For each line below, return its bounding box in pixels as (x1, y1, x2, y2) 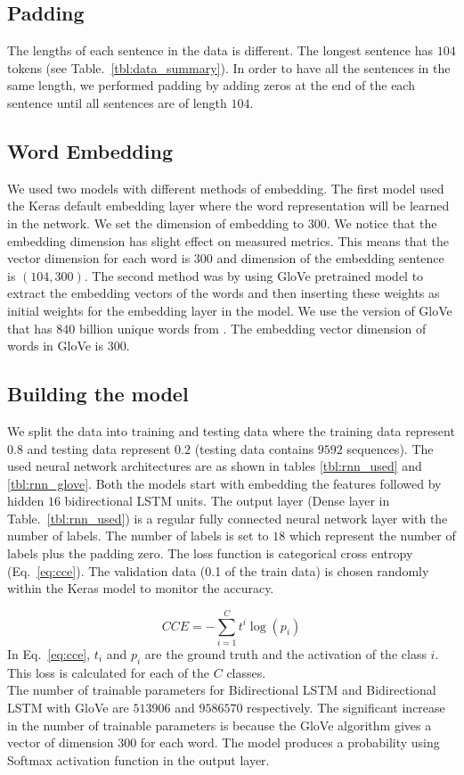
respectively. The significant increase (247, 697, 445, 716)
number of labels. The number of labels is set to (7, 526, 269, 545)
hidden (7, 491, 45, 510)
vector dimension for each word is (7, 249, 191, 268)
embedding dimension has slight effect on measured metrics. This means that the (7, 231, 450, 250)
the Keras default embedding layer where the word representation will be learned (7, 196, 450, 215)
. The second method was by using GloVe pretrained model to (84, 266, 424, 284)
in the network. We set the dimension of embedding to (7, 213, 305, 232)
